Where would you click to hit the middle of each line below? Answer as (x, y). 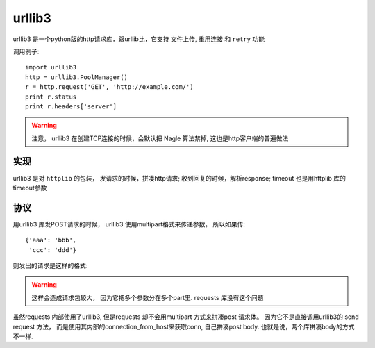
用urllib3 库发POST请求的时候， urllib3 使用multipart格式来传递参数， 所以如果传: (129, 224)
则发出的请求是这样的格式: (50, 266)
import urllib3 (51, 67)
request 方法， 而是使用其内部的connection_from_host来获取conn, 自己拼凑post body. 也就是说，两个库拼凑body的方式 (184, 326)
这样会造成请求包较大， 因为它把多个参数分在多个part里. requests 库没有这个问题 (148, 297)
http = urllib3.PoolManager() (77, 77)
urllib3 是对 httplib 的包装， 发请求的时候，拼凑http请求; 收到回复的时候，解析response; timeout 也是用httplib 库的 (180, 178)
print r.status (51, 97)
